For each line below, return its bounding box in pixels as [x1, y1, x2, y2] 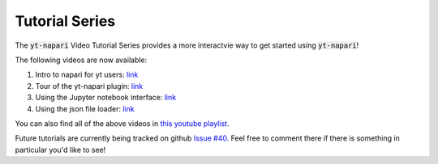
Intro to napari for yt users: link [35, 69, 139, 80]
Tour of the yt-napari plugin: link [35, 81, 144, 90]
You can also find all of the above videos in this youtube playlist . [15, 118, 230, 128]
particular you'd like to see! [15, 145, 106, 154]
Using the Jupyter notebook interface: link [35, 93, 177, 103]
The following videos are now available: [15, 55, 148, 65]
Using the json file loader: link [35, 103, 135, 113]
